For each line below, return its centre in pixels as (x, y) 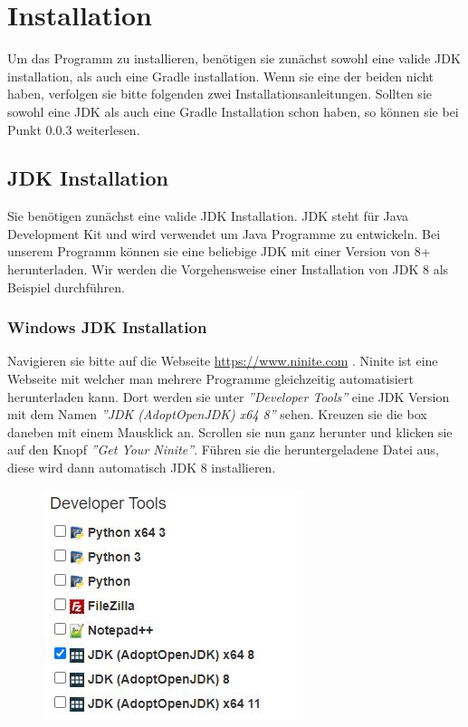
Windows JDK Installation (107, 327)
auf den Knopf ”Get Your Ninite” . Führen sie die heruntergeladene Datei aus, (223, 450)
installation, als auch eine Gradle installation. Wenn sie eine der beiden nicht (221, 76)
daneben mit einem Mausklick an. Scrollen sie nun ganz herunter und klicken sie (230, 431)
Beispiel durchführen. (66, 287)
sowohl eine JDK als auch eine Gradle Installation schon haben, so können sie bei (233, 111)
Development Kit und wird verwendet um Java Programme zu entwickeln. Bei (224, 233)
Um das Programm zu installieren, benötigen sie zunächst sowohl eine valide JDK (234, 58)
